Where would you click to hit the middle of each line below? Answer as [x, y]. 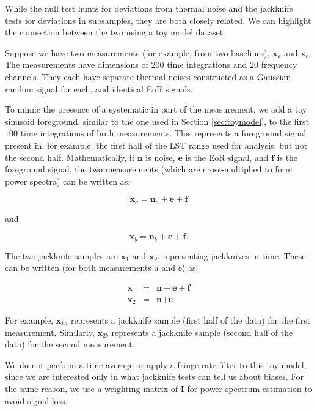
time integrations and [207, 65]
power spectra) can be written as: [68, 181]
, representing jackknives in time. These [231, 255]
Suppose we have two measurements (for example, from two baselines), [137, 52]
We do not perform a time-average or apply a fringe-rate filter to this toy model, [156, 364]
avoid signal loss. [36, 400]
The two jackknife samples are [61, 255]
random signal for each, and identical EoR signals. [99, 88]
